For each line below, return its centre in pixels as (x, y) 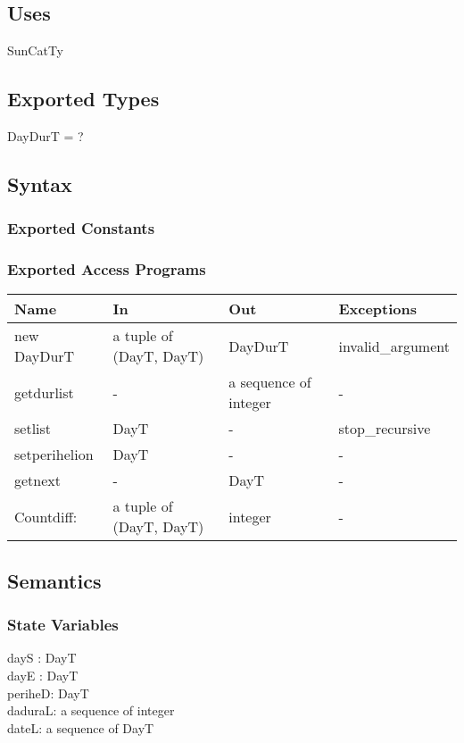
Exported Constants (81, 228)
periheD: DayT (48, 693)
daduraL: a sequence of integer (91, 710)
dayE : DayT (43, 676)
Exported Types (83, 99)
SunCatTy (36, 50)
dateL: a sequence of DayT (81, 727)
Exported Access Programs (107, 269)
